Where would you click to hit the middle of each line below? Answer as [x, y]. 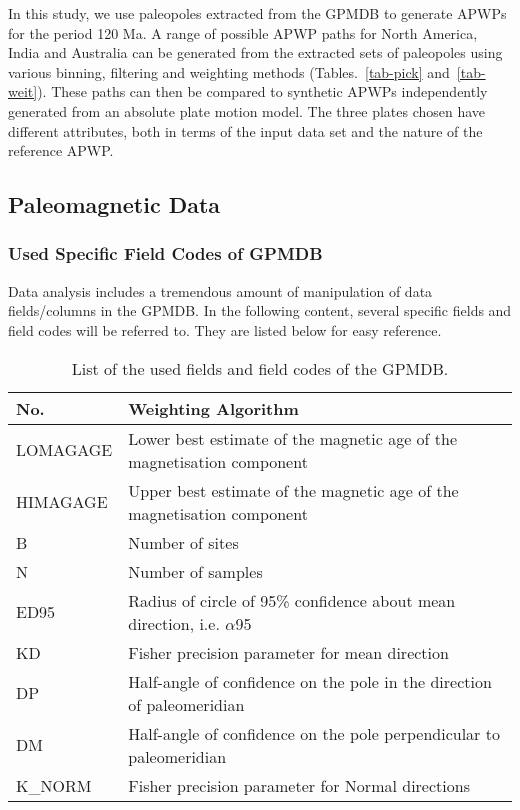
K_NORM [54, 785]
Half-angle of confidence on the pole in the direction [310, 681]
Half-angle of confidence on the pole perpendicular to [314, 733]
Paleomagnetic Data [114, 204]
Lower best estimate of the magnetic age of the [293, 438]
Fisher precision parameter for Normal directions [299, 785]
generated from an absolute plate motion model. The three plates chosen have [247, 110]
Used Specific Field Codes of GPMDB [165, 253]
